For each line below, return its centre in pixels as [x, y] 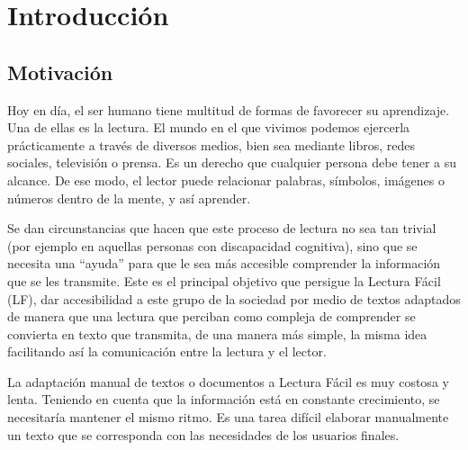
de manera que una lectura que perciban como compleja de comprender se [211, 316]
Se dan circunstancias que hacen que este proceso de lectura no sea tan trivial [222, 228]
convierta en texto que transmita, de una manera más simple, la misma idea [217, 333]
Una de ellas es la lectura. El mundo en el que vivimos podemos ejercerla [209, 127]
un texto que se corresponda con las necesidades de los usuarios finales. [203, 434]
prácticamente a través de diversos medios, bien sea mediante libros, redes [211, 144]
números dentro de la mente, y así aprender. [129, 198]
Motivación [60, 72]
